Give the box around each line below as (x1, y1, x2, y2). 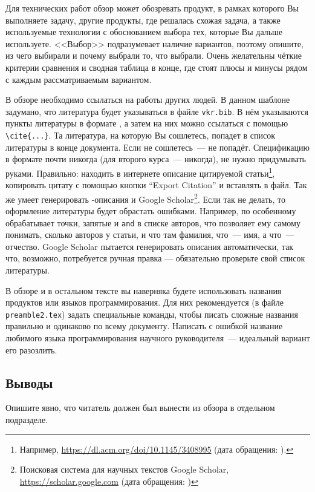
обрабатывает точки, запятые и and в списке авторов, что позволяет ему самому (5, 216, 300, 229)
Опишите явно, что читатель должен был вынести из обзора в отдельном (5, 401, 275, 414)
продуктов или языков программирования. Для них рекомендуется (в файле (5, 296, 284, 309)
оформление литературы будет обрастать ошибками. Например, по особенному (5, 204, 296, 217)
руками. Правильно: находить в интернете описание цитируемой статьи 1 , (5, 165, 275, 179)
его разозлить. (5, 343, 57, 356)
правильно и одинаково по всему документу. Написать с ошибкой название (5, 320, 283, 332)
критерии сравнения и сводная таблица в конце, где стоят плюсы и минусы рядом (5, 61, 308, 73)
